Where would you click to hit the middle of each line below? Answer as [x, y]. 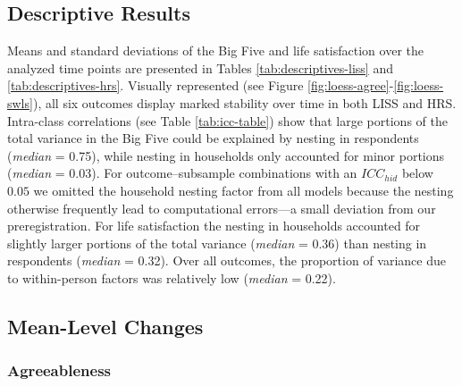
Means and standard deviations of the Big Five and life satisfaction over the [215, 50]
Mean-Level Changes [105, 326]
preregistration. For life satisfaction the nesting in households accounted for [214, 226]
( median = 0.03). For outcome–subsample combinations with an [182, 173]
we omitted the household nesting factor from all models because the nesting [244, 190]
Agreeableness [59, 370]
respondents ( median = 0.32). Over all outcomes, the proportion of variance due [227, 260]
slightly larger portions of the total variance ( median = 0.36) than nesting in [217, 243]
